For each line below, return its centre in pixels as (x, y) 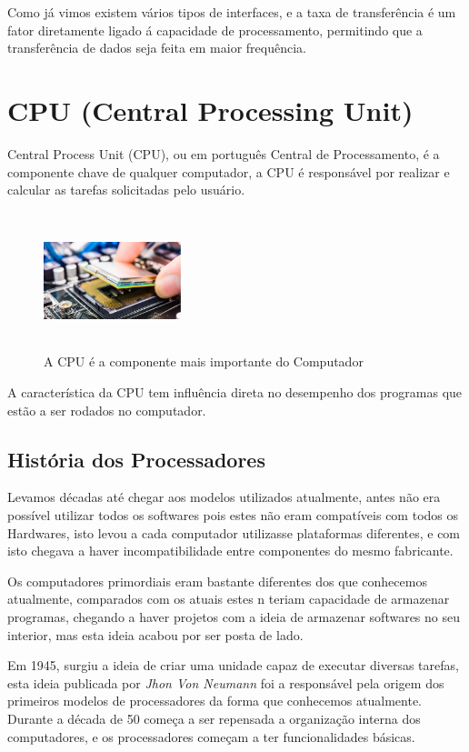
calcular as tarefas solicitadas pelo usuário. (126, 190)
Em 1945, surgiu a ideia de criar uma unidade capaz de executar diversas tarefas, (233, 665)
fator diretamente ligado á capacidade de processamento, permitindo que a (215, 30)
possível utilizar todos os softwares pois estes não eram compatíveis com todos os (233, 515)
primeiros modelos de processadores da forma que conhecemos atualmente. (215, 701)
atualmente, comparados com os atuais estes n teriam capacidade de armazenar (229, 599)
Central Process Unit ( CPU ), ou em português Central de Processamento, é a (224, 153)
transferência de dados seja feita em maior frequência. (157, 48)
